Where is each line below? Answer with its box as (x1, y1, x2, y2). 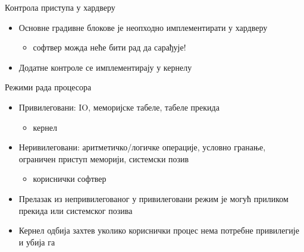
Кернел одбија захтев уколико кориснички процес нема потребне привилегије (18, 224, 299, 237)
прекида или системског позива (18, 204, 133, 216)
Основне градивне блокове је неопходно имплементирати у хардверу (18, 21, 268, 33)
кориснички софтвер (33, 172, 106, 185)
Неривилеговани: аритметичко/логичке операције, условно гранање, (18, 141, 266, 153)
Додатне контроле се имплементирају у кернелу (18, 61, 192, 73)
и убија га (18, 235, 55, 248)
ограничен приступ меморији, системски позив (18, 152, 189, 165)
